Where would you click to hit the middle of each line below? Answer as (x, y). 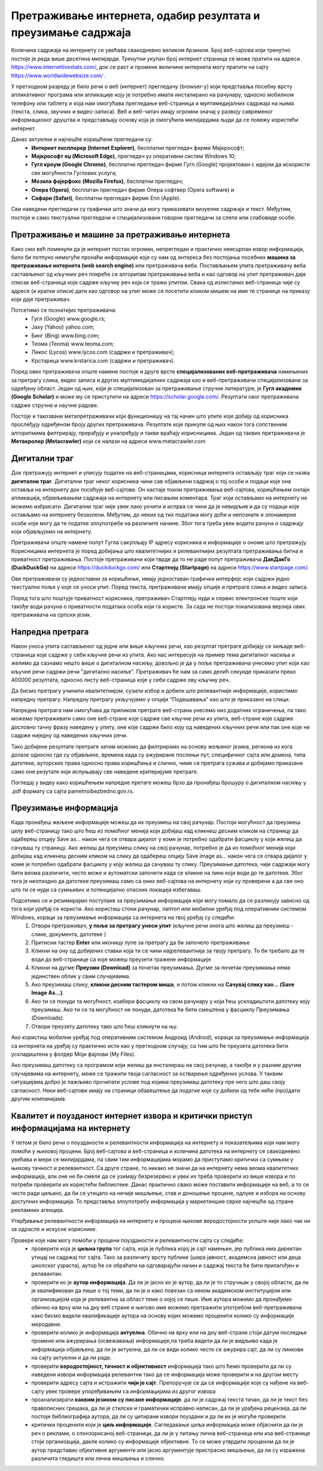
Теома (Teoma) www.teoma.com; (73, 343)
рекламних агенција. (38, 1210)
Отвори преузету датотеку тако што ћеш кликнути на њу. (105, 1026)
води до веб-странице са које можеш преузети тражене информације (121, 959)
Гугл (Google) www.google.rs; (68, 318)
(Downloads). (48, 1018)
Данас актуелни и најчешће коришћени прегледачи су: (82, 139)
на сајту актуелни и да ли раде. (71, 1358)
